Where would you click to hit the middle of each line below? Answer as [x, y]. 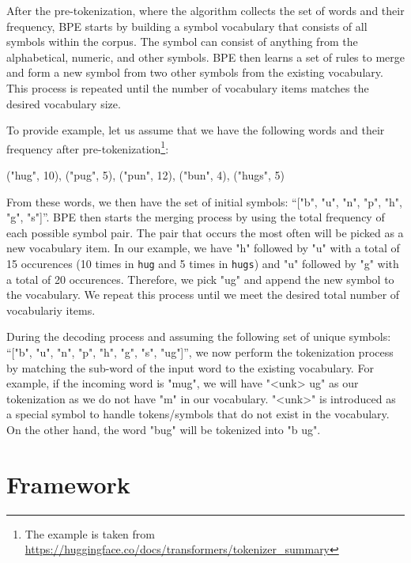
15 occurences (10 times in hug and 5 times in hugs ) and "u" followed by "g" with [203, 263]
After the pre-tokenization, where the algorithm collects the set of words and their [205, 10]
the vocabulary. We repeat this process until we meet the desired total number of [203, 295]
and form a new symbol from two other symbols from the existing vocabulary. [195, 72]
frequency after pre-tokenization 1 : [88, 147]
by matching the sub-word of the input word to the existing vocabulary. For [190, 367]
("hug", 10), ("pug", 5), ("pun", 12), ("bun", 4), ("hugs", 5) [145, 175]
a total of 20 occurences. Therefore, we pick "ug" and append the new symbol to [200, 279]
